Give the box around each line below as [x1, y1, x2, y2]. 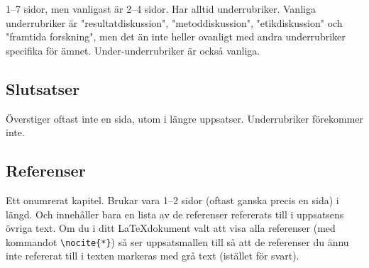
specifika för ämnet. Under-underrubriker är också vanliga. [6, 43, 260, 57]
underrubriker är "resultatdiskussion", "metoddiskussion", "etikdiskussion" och [6, 15, 343, 30]
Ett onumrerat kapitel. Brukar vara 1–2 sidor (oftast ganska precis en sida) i [6, 192, 339, 207]
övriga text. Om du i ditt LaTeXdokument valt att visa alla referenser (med [6, 220, 336, 235]
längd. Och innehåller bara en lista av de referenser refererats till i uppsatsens [6, 206, 344, 221]
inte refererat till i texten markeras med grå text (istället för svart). [6, 248, 299, 263]
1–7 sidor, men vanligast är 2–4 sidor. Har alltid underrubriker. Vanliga [6, 1, 316, 16]
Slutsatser [6, 77, 80, 99]
